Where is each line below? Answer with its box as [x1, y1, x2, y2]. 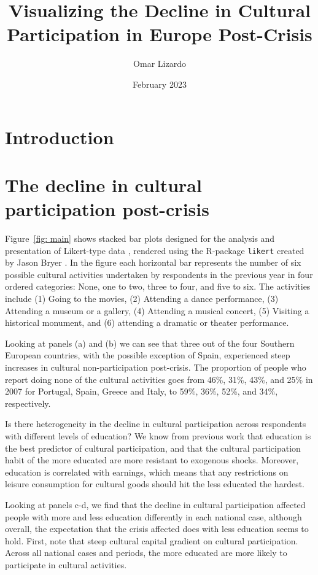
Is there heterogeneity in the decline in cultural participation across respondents [5, 417, 306, 430]
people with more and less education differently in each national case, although [5, 510, 302, 523]
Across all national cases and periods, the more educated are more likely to [5, 546, 287, 559]
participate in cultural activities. [5, 558, 127, 571]
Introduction [5, 124, 114, 149]
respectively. [5, 396, 51, 409]
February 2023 [133, 77, 187, 90]
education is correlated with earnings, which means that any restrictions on [5, 465, 289, 478]
